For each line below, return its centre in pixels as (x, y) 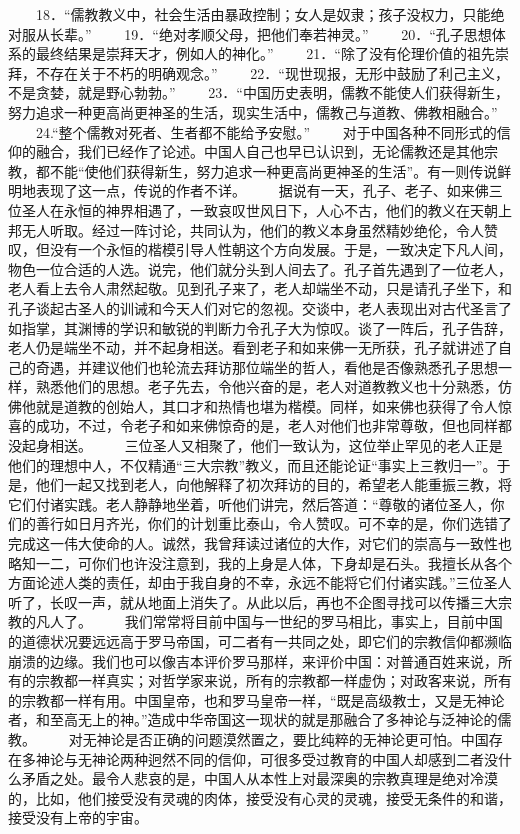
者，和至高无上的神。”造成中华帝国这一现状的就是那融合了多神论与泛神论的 (253, 719)
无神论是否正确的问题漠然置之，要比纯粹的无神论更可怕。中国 (285, 738)
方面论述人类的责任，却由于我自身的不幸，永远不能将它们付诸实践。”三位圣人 (260, 582)
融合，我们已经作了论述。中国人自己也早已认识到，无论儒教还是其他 (259, 151)
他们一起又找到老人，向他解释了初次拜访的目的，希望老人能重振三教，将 (273, 484)
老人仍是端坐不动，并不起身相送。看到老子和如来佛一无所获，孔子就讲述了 (253, 347)
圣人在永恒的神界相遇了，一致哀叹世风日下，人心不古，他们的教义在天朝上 (266, 209)
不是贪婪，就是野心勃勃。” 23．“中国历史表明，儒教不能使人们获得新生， (258, 92)
